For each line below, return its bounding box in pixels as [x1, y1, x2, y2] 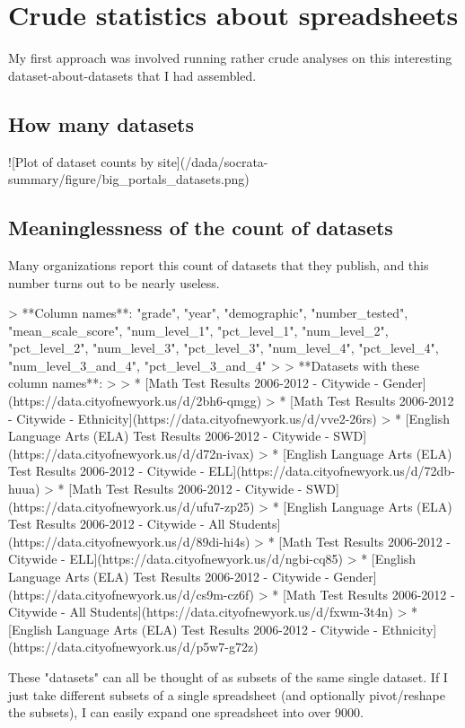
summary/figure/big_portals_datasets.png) [8, 170, 250, 189]
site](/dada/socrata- [157, 152, 268, 171]
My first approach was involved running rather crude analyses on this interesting [8, 48, 452, 67]
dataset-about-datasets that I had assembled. [8, 66, 257, 84]
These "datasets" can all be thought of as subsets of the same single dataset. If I [8, 667, 448, 686]
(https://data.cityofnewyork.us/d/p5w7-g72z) [8, 637, 259, 656]
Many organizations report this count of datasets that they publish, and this [8, 255, 429, 274]
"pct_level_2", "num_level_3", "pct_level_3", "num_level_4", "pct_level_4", [8, 338, 439, 357]
